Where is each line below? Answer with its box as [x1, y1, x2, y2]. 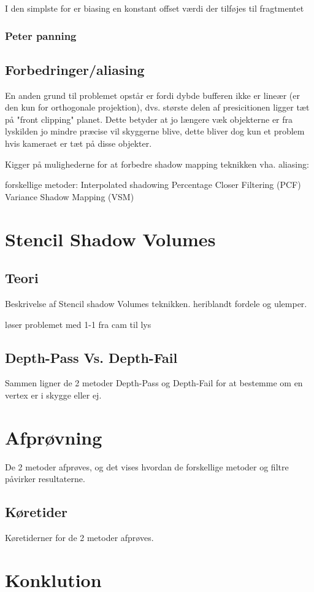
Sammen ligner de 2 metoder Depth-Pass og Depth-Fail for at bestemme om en [5, 376, 303, 389]
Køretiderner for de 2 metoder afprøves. [5, 531, 154, 544]
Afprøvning [5, 424, 102, 450]
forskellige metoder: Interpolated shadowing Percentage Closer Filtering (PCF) [5, 178, 301, 191]
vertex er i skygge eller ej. [5, 388, 102, 401]
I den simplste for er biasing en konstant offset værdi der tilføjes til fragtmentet [5, 2, 304, 14]
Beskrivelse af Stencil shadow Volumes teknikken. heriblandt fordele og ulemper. [5, 297, 307, 310]
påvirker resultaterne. [5, 472, 85, 485]
